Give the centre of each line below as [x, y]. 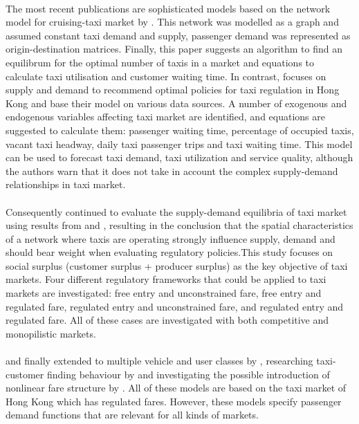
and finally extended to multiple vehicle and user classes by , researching [159, 361]
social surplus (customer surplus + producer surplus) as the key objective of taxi [177, 265]
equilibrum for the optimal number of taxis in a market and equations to [160, 62]
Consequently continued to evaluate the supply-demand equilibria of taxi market [176, 211]
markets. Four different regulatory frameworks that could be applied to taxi [166, 279]
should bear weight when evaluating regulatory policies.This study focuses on [169, 252]
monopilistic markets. [51, 333]
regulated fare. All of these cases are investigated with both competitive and [167, 320]
